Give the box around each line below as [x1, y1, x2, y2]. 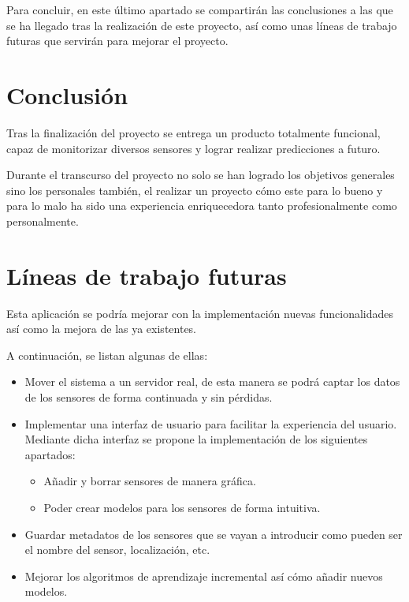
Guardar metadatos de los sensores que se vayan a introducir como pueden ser [24, 525, 403, 542]
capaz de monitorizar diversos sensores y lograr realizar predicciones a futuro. [6, 140, 381, 156]
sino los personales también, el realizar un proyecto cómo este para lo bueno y [6, 181, 383, 198]
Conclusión [6, 78, 128, 110]
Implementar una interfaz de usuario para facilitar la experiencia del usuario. [24, 415, 397, 432]
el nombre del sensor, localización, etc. [24, 541, 210, 558]
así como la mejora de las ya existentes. [6, 320, 197, 337]
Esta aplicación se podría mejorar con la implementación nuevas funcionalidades [6, 305, 394, 321]
